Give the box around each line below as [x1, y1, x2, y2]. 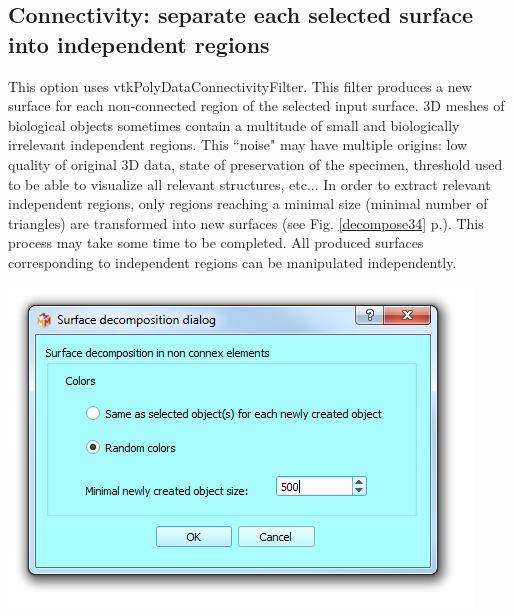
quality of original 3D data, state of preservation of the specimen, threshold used [8, 153, 503, 174]
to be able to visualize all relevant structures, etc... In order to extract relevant [8, 173, 491, 194]
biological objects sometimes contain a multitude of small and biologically [8, 114, 460, 135]
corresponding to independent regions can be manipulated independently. [8, 251, 457, 272]
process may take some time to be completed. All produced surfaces [8, 232, 424, 253]
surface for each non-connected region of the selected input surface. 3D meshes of [8, 95, 505, 116]
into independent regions [8, 28, 270, 59]
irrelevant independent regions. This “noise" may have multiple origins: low [8, 134, 468, 155]
